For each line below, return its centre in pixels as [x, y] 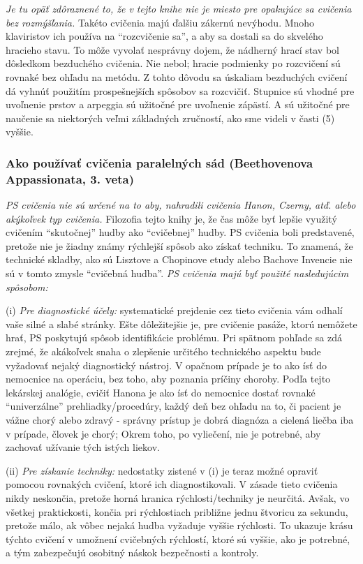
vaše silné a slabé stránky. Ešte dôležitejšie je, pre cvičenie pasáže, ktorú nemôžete [181, 324]
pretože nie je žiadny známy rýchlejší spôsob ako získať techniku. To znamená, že [179, 245]
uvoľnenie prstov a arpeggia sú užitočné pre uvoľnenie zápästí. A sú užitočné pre [178, 104]
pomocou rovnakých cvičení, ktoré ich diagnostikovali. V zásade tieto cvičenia [172, 484]
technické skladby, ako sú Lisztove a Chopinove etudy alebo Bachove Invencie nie [179, 259]
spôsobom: [27, 287]
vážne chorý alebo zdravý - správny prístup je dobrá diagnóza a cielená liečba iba [180, 419]
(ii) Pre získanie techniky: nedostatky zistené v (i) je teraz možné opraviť [162, 470]
